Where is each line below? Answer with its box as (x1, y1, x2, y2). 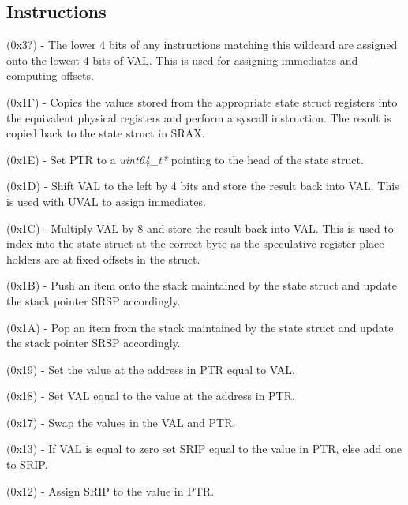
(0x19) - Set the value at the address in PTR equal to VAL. (6, 361, 295, 377)
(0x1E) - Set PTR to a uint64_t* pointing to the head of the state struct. (6, 151, 364, 167)
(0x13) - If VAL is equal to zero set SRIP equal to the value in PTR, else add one (6, 440, 402, 457)
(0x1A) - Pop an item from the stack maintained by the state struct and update (6, 319, 394, 335)
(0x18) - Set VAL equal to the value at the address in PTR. (6, 387, 295, 404)
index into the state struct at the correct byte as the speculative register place (6, 235, 384, 252)
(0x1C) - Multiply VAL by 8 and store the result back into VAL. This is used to (6, 219, 394, 236)
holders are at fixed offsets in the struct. (6, 250, 200, 267)
